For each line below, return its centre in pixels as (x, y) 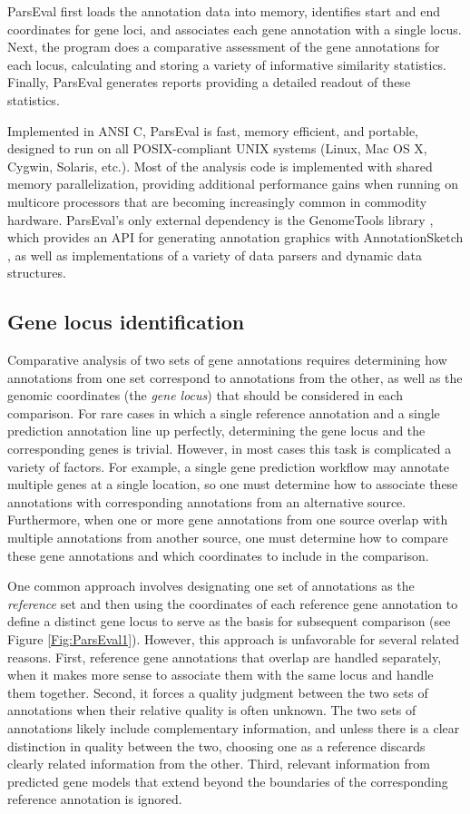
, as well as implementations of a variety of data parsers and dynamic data (215, 255)
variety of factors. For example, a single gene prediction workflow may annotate (229, 466)
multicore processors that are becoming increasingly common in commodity (217, 201)
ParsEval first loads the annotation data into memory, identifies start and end (224, 11)
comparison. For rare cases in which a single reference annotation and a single (224, 412)
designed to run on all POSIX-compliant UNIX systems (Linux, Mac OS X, (217, 148)
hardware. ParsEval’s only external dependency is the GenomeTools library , (220, 219)
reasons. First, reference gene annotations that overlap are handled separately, (225, 657)
